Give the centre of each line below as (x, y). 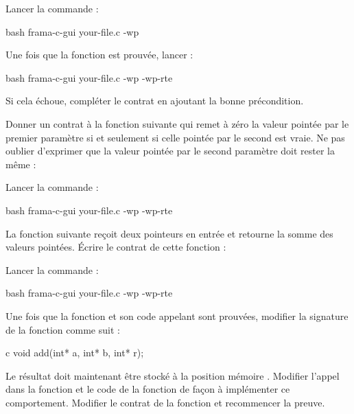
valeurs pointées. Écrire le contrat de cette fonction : (116, 247)
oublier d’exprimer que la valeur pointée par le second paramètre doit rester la (170, 151)
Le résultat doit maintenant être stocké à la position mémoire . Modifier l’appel (173, 375)
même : (21, 164)
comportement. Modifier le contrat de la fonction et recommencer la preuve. (165, 402)
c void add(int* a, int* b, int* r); (75, 353)
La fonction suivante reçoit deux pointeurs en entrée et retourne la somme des (169, 233)
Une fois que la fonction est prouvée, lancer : (99, 55)
